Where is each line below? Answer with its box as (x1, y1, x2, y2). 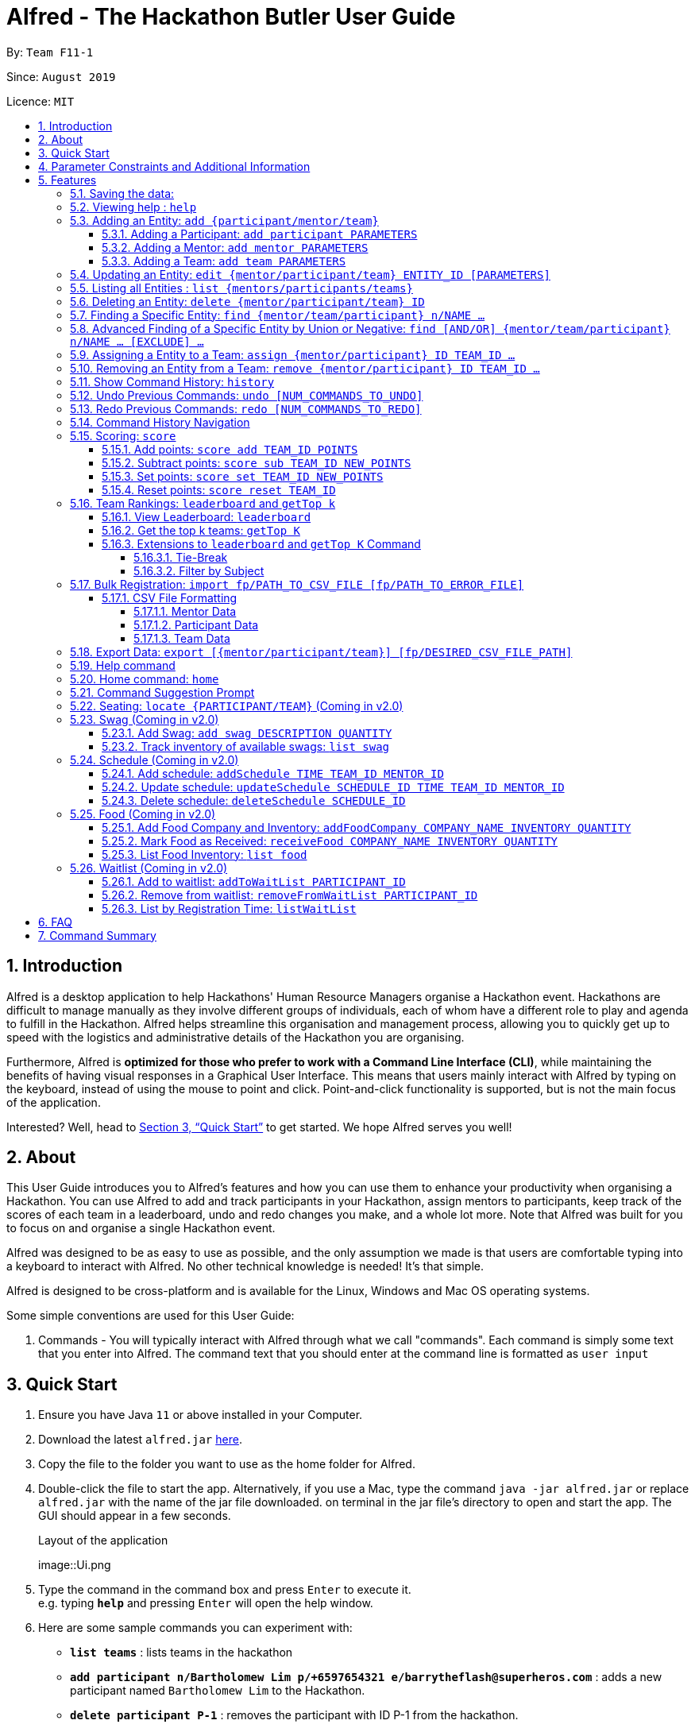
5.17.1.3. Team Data (133, 631, 230, 645)
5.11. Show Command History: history (70, 374, 275, 389)
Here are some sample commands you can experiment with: (38, 1621, 353, 1635)
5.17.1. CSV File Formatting (102, 590, 237, 605)
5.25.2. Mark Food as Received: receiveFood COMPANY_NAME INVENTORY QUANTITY (102, 833, 558, 848)
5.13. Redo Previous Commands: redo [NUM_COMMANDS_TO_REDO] (70, 401, 422, 416)
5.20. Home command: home (70, 671, 219, 686)
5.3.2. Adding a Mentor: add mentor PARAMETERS (102, 240, 369, 254)
